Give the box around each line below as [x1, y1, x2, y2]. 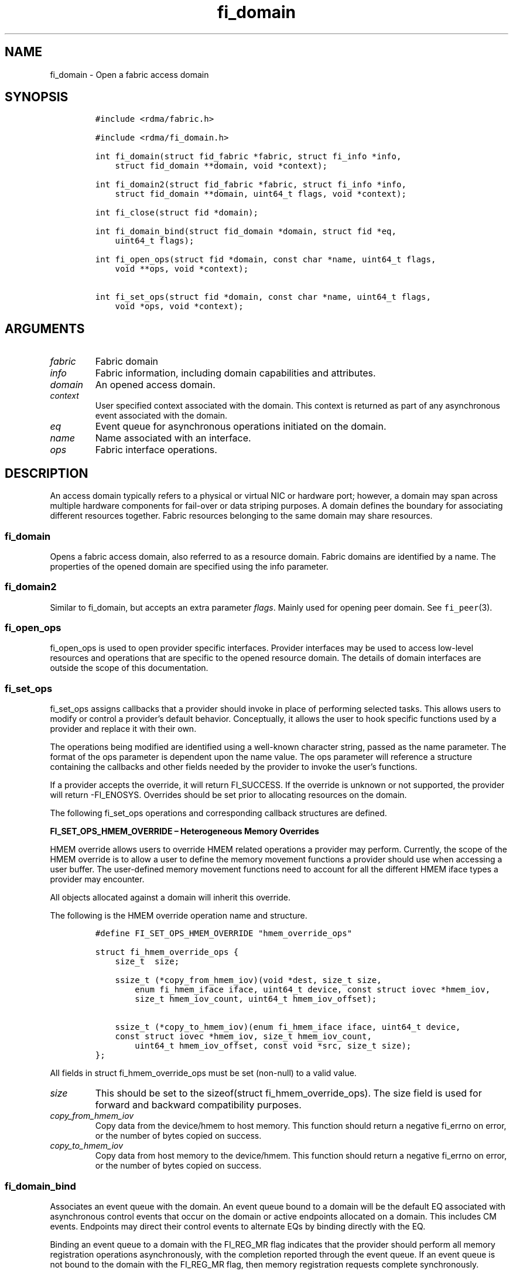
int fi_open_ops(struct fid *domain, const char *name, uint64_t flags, [95, 255, 436, 265]
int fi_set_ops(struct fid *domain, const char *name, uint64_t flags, [95, 292, 431, 302]
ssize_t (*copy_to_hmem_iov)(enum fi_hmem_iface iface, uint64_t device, [115, 1022, 461, 1032]
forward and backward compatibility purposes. [95, 1099, 302, 1111]
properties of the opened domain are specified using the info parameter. [50, 561, 329, 571]
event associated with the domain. [95, 410, 228, 421]
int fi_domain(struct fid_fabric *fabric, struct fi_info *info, [95, 152, 402, 162]
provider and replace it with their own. [50, 724, 197, 734]
